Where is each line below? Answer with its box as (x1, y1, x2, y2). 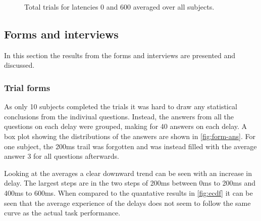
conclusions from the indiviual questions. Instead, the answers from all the (4, 111, 234, 121)
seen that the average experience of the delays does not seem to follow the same (4, 197, 251, 208)
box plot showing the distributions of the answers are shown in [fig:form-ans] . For (4, 130, 255, 141)
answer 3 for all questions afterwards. (4, 151, 119, 161)
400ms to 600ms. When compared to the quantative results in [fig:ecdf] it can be (4, 187, 253, 198)
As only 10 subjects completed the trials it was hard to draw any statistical (4, 101, 237, 112)
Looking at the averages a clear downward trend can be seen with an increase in (4, 167, 252, 178)
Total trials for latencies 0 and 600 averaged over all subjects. (24, 2, 215, 12)
